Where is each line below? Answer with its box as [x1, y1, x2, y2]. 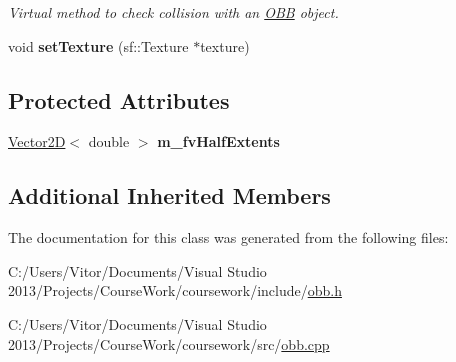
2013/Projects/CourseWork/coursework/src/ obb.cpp [8, 333, 330, 354]
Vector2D [8, 131, 66, 152]
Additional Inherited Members [8, 180, 331, 211]
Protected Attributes [8, 84, 230, 115]
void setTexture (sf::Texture [8, 35, 189, 56]
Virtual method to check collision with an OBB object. [8, 2, 339, 22]
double [88, 131, 130, 152]
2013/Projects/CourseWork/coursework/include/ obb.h [8, 280, 342, 301]
